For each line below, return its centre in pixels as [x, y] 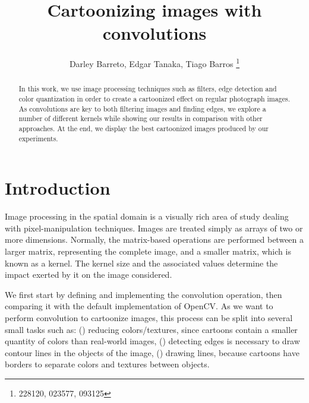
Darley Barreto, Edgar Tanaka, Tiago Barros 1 [154, 63]
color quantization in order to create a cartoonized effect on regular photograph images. [154, 99]
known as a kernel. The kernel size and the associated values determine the [141, 263]
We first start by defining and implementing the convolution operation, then [144, 294]
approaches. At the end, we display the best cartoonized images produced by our [144, 128]
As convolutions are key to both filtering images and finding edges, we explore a [142, 108]
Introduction [58, 188]
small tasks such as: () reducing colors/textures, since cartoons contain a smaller [151, 329]
